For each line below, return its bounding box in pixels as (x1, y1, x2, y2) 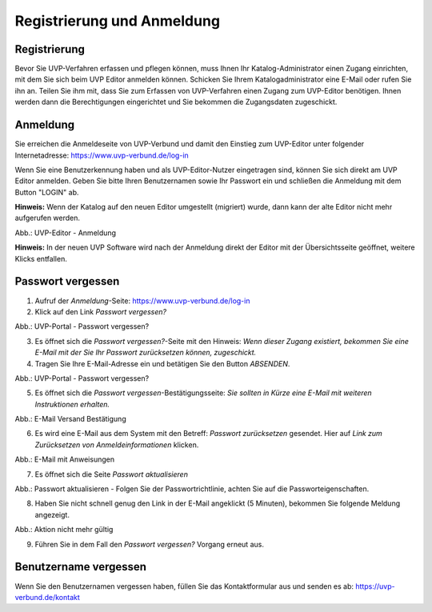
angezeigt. (34, 510, 70, 519)
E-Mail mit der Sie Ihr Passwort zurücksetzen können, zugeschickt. (34, 348, 257, 358)
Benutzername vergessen (14, 560, 147, 574)
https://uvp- (355, 581, 395, 591)
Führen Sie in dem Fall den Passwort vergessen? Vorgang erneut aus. (34, 539, 264, 549)
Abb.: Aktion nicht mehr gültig (14, 525, 114, 534)
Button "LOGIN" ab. (14, 187, 79, 197)
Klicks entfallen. (14, 254, 67, 263)
